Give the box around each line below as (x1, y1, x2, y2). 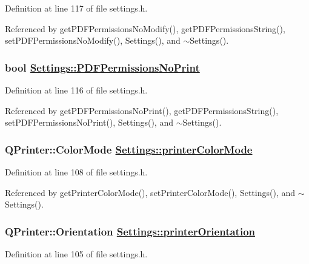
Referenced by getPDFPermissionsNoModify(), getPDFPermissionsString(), (5, 22, 285, 35)
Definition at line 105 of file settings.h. (5, 248, 148, 260)
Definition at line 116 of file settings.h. (5, 84, 148, 96)
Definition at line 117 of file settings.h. (5, 2, 148, 14)
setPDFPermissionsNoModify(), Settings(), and (5, 34, 181, 47)
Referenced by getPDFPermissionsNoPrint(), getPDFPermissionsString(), (5, 104, 279, 117)
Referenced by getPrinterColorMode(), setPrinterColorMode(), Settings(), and (5, 186, 296, 198)
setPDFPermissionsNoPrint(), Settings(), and (5, 116, 173, 129)
